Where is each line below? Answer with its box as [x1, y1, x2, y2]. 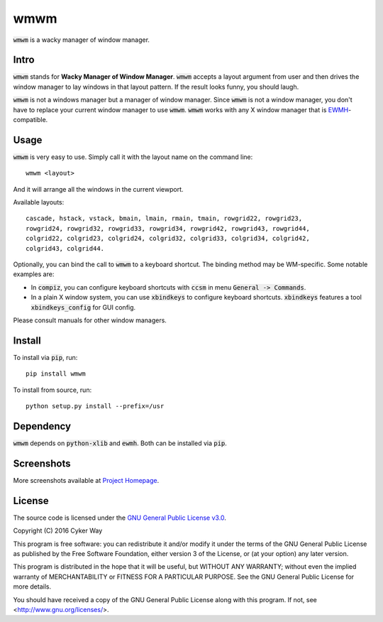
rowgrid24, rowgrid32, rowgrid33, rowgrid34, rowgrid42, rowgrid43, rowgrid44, [26, 224, 310, 232]
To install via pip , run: [13, 353, 78, 361]
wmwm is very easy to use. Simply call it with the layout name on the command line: [13, 153, 253, 161]
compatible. [13, 116, 48, 124]
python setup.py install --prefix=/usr [26, 402, 165, 410]
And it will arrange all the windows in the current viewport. [13, 185, 184, 193]
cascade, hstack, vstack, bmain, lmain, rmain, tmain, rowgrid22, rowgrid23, [26, 214, 303, 223]
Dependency [13, 420, 71, 432]
